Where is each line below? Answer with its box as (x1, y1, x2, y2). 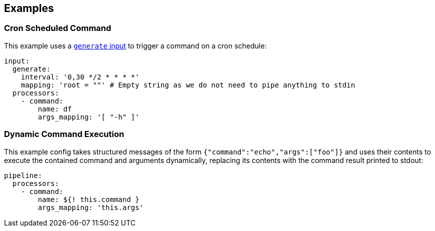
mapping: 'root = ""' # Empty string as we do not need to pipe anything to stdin (21, 80, 355, 89)
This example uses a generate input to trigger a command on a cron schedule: (4, 41, 267, 50)
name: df (38, 104, 72, 113)
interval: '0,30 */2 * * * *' (21, 72, 139, 81)
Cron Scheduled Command (4, 23, 111, 33)
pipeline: (4, 171, 42, 179)
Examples (4, 2, 54, 14)
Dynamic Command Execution (4, 129, 124, 139)
